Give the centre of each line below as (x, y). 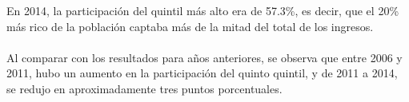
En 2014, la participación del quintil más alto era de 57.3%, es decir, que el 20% (203, 10)
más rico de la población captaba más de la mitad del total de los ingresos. (190, 26)
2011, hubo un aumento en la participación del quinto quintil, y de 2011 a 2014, (202, 73)
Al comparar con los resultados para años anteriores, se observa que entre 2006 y (204, 57)
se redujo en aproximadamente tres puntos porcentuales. (144, 88)
